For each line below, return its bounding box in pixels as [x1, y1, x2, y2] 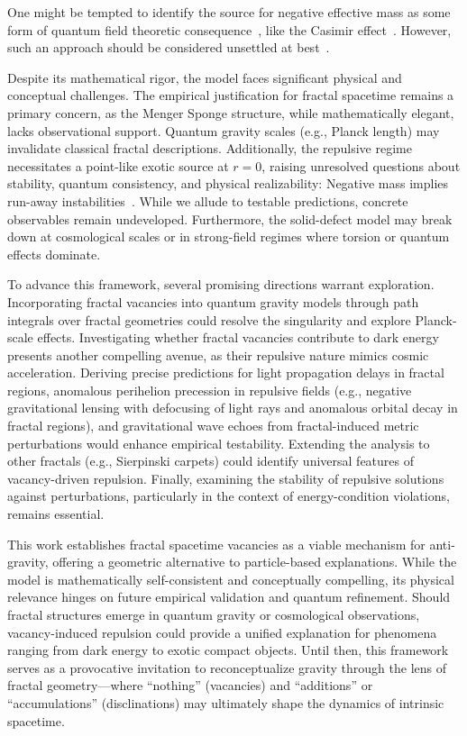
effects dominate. [7, 244, 101, 263]
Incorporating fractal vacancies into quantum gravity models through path [7, 292, 419, 311]
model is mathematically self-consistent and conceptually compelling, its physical [7, 569, 454, 588]
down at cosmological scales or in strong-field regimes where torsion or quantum [7, 227, 450, 246]
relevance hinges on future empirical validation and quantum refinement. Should [7, 587, 451, 606]
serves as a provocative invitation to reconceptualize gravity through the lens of [7, 658, 446, 677]
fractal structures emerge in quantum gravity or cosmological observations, [7, 605, 420, 623]
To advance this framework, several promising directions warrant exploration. [7, 275, 435, 294]
